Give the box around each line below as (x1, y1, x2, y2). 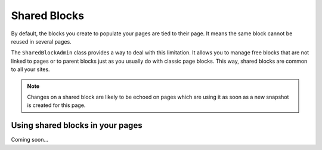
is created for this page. (27, 102, 86, 109)
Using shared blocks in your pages (11, 120, 143, 131)
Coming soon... (11, 136, 49, 143)
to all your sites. (11, 66, 50, 73)
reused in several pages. (11, 38, 72, 45)
